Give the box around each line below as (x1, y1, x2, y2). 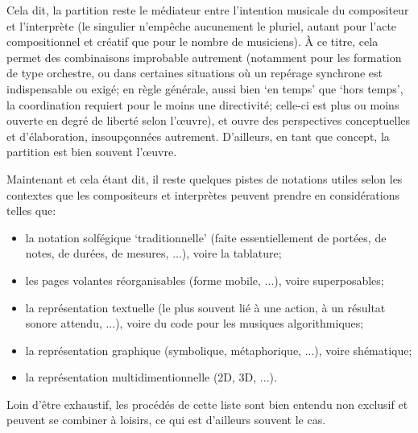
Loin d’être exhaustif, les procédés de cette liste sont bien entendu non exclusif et (6, 395, 408, 412)
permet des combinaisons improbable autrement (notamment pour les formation (6, 48, 402, 65)
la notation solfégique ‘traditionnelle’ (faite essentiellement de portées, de (25, 229, 387, 245)
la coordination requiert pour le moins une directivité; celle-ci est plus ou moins (6, 96, 399, 113)
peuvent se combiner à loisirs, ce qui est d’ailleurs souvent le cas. (6, 411, 326, 428)
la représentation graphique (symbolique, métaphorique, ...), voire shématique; (25, 341, 412, 358)
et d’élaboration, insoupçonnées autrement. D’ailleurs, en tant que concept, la (6, 127, 390, 144)
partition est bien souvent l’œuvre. (6, 143, 177, 160)
